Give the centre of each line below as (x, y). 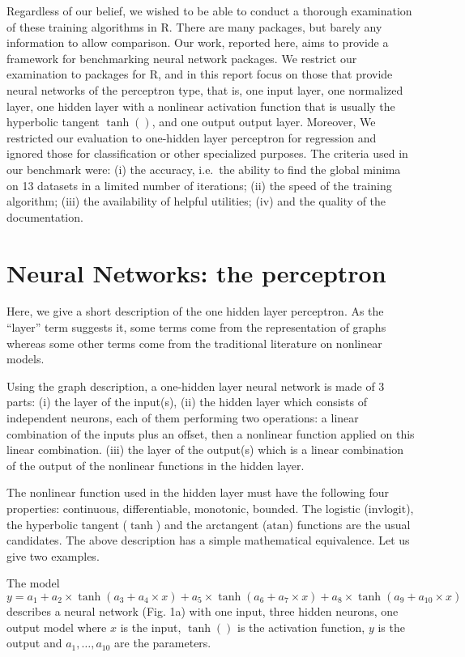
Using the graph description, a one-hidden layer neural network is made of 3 (196, 386)
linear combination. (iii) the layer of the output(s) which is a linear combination (205, 449)
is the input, (151, 627)
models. (26, 359)
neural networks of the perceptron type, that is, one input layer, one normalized (205, 89)
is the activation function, (301, 627)
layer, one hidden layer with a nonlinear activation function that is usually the (201, 106)
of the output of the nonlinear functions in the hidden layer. (156, 465)
